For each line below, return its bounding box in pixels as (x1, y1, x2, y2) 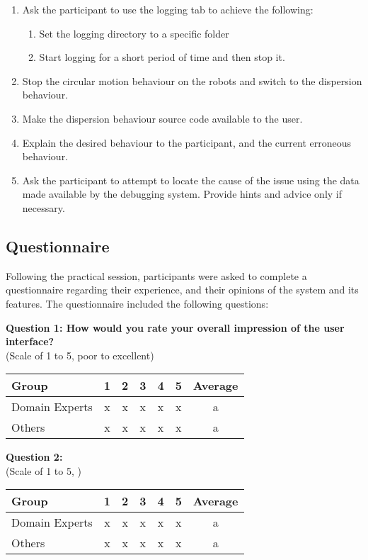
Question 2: (6, 449, 63, 464)
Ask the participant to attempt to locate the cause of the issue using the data (22, 172, 360, 187)
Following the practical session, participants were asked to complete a (6, 268, 307, 283)
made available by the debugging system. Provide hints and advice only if (22, 186, 343, 201)
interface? (6, 334, 54, 349)
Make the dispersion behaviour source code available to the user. (22, 111, 303, 125)
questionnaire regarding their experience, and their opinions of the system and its (6, 282, 359, 297)
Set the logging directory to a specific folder (39, 26, 229, 40)
